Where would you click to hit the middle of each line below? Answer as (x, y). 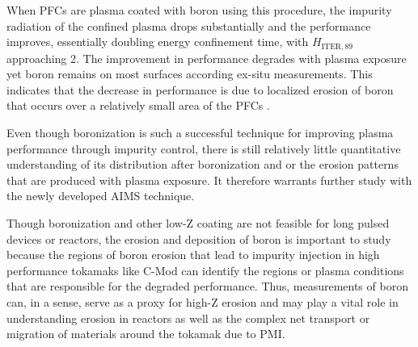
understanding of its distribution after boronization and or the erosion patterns (203, 164)
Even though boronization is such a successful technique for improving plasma (200, 133)
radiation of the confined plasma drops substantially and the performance (189, 25)
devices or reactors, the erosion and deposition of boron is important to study (199, 238)
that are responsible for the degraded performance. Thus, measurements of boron (207, 286)
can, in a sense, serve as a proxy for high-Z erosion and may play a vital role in (203, 301)
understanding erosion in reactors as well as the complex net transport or (188, 318)
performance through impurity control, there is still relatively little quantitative (204, 148)
